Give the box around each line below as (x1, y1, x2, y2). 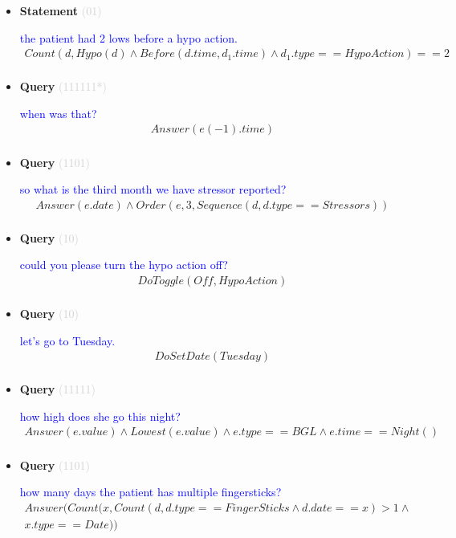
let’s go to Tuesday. (19, 332, 116, 348)
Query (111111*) (19, 78, 107, 95)
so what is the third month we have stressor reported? (19, 181, 287, 198)
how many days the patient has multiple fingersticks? (19, 483, 282, 500)
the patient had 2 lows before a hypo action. (19, 29, 238, 46)
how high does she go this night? (19, 407, 181, 424)
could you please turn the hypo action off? (19, 256, 228, 273)
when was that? (19, 104, 97, 121)
